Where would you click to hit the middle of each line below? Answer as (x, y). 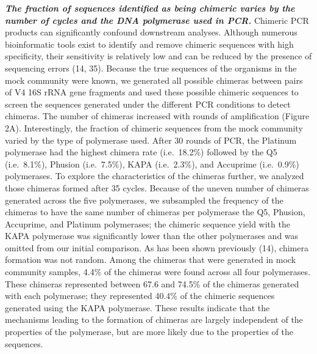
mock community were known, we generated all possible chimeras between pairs (154, 80)
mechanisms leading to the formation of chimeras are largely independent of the (154, 319)
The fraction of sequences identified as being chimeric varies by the (150, 8)
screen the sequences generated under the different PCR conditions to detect (148, 104)
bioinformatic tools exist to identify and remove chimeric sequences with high (149, 44)
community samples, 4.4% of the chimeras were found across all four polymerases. (158, 272)
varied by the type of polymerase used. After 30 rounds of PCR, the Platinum (151, 140)
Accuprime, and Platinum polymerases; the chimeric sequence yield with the (148, 223)
